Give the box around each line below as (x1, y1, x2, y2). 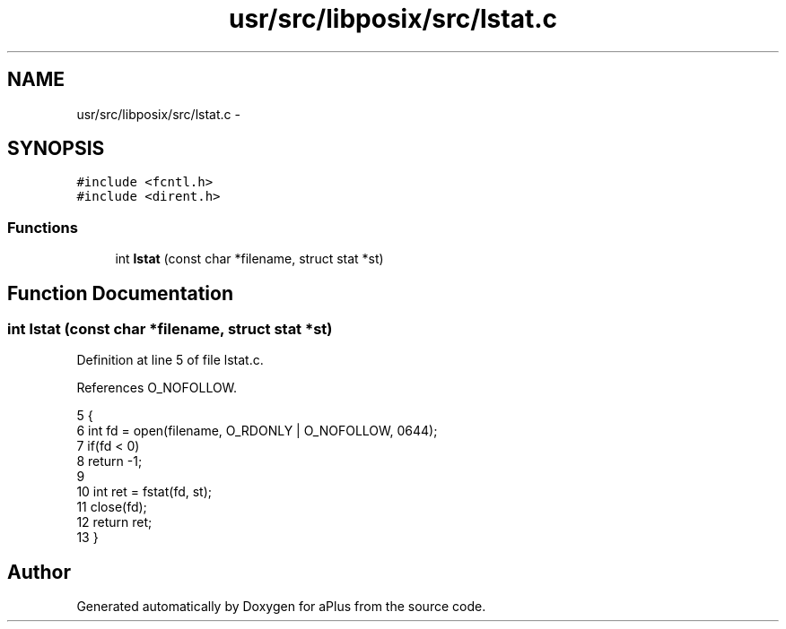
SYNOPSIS (7, 137, 105, 160)
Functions (7, 218, 78, 237)
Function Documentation (7, 281, 233, 305)
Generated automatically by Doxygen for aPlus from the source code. (76, 599, 486, 615)
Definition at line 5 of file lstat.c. (76, 352, 264, 368)
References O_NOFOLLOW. (76, 380, 238, 396)
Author (7, 560, 71, 583)
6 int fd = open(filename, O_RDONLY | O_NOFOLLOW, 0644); (76, 423, 438, 439)
